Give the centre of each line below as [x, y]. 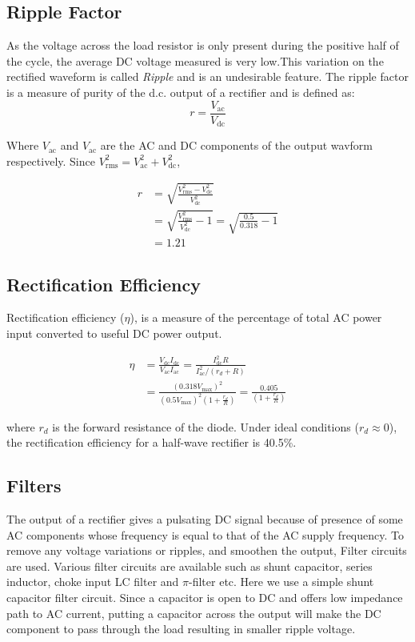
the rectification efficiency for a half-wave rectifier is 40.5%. [152, 442]
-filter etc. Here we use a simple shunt [281, 582]
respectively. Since [51, 160]
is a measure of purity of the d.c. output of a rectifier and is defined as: [181, 92]
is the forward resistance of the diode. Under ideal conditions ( [206, 426]
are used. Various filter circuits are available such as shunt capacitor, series [190, 566]
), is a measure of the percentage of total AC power [256, 317]
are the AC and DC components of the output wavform [236, 145]
